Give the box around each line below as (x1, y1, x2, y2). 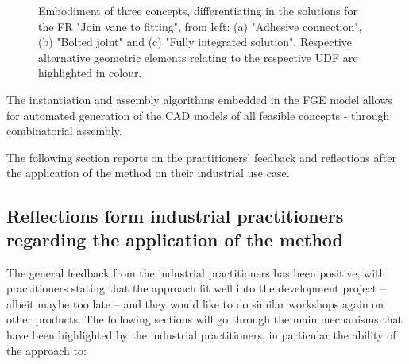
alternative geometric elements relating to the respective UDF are (38, 48, 358, 65)
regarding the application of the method (6, 227, 343, 251)
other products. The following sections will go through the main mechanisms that (6, 311, 403, 327)
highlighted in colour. (38, 64, 142, 81)
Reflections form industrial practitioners (6, 203, 344, 228)
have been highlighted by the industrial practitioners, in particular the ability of (6, 326, 396, 343)
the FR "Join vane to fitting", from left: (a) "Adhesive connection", (38, 17, 362, 34)
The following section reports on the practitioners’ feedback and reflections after (6, 149, 396, 165)
